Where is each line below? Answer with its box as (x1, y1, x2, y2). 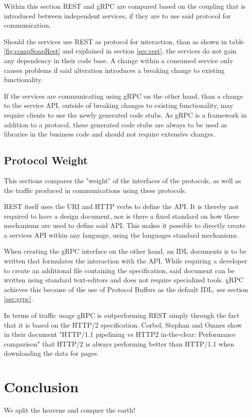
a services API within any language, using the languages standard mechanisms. (4, 229, 239, 240)
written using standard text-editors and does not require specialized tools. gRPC (4, 275, 244, 285)
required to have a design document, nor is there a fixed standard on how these (4, 210, 239, 221)
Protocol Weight (4, 153, 88, 168)
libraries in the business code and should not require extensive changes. (4, 129, 216, 139)
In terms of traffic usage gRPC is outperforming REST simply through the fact (4, 310, 239, 320)
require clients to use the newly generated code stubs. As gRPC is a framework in (4, 109, 247, 120)
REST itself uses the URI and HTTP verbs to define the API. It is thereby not (4, 201, 239, 211)
